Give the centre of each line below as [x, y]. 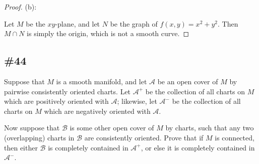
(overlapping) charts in [39, 137]
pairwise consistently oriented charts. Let [68, 91]
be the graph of [134, 23]
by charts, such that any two [210, 128]
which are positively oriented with [56, 101]
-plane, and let [78, 23]
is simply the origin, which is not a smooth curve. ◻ [108, 33]
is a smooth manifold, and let [102, 81]
